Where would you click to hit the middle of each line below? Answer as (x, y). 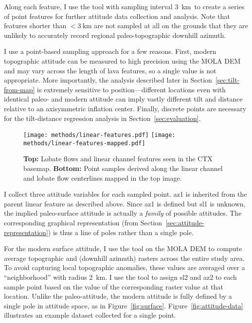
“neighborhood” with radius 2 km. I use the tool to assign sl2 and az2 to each (120, 277)
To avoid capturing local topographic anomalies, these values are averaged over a (125, 267)
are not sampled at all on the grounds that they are (171, 25)
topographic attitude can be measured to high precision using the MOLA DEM (122, 60)
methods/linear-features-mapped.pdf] (84, 143)
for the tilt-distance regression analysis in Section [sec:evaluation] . (102, 118)
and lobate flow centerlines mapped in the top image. (103, 178)
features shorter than (35, 25)
